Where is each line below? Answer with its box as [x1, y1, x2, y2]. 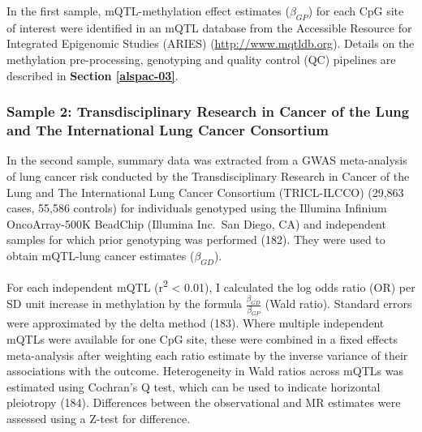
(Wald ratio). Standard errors [265, 295, 412, 312]
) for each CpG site [308, 2, 404, 19]
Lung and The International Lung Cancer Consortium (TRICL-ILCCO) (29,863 [6, 183, 404, 200]
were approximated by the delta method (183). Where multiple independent [6, 314, 385, 331]
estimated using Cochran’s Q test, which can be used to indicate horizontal [6, 378, 381, 395]
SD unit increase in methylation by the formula [6, 295, 243, 312]
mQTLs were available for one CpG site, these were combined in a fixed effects [6, 331, 398, 348]
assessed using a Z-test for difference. [6, 410, 191, 427]
